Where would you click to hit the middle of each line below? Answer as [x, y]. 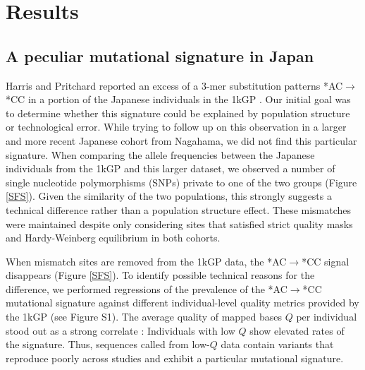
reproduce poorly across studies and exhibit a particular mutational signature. [175, 358]
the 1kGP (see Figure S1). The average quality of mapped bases [144, 317]
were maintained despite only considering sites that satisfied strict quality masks [179, 223]
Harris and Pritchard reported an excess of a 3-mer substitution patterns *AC [174, 85]
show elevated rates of [297, 330]
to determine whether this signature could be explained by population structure [178, 113]
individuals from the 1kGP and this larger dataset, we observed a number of [171, 168]
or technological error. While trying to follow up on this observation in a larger [176, 127]
